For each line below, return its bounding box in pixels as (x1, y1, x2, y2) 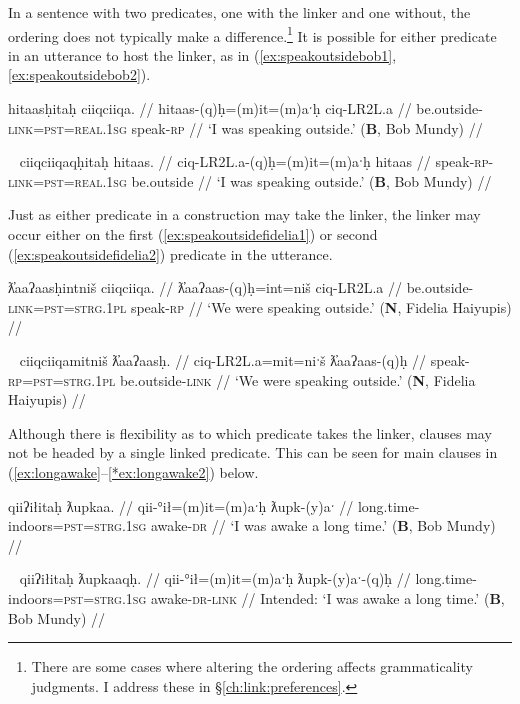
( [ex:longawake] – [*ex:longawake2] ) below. (8, 461, 259, 482)
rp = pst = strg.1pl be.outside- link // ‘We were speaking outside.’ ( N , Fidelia (8, 369, 476, 390)
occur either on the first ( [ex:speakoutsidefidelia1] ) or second (8, 224, 378, 244)
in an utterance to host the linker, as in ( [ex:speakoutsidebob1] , (8, 44, 397, 65)
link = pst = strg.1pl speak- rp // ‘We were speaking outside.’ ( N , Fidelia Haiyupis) (8, 296, 512, 317)
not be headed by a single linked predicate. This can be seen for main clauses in (8, 442, 498, 463)
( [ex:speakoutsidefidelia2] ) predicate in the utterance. (8, 243, 333, 264)
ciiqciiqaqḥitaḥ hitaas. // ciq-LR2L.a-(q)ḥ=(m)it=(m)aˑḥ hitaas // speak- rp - (19, 151, 494, 172)
